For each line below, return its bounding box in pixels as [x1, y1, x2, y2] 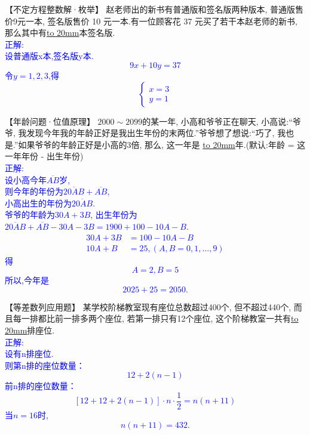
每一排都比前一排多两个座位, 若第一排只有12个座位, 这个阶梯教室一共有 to [13, 312, 299, 325]
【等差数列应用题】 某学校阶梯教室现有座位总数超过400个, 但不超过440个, [5, 300, 291, 313]
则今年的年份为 [5, 185, 63, 198]
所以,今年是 [5, 274, 49, 286]
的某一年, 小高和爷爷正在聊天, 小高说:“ [142, 115, 293, 127]
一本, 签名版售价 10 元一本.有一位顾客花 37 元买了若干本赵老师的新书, [25, 14, 297, 27]
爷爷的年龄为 [5, 208, 55, 221]
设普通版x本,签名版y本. [5, 50, 94, 62]
